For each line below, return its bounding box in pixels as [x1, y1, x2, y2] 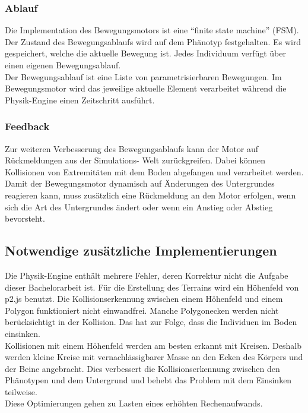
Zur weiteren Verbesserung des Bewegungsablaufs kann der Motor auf [5, 142, 259, 155]
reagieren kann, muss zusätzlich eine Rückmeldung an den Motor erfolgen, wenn [5, 188, 296, 201]
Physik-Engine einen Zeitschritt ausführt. [5, 93, 155, 106]
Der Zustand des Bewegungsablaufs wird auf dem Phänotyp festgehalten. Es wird [5, 35, 301, 48]
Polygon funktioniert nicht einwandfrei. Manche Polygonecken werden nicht [5, 304, 279, 316]
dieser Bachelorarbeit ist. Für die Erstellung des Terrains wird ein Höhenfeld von [5, 280, 299, 293]
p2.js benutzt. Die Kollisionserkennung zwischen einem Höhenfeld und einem [5, 292, 283, 305]
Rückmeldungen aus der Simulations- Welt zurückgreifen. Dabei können [5, 154, 265, 166]
